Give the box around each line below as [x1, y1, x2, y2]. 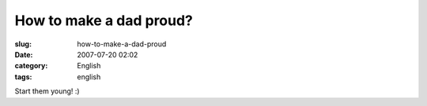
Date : [14, 49, 33, 59]
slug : [14, 39, 32, 49]
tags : [14, 71, 32, 82]
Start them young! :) [14, 86, 80, 96]
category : [14, 61, 48, 71]
